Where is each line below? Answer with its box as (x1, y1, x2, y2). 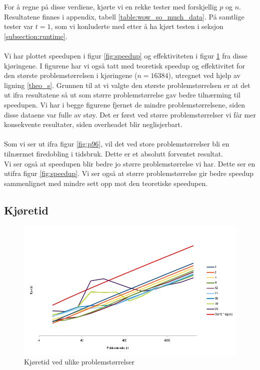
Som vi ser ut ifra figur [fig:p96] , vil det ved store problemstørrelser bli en (4, 138, 229, 149)
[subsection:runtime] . (4, 30, 67, 41)
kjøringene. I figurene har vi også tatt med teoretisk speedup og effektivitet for (4, 60, 245, 70)
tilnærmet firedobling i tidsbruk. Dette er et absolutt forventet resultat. (4, 148, 223, 158)
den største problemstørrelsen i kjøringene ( (4, 70, 137, 80)
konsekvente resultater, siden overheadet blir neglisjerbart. (4, 119, 182, 129)
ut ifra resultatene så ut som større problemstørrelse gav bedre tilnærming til (4, 89, 240, 100)
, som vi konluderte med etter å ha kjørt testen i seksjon (50, 21, 223, 31)
